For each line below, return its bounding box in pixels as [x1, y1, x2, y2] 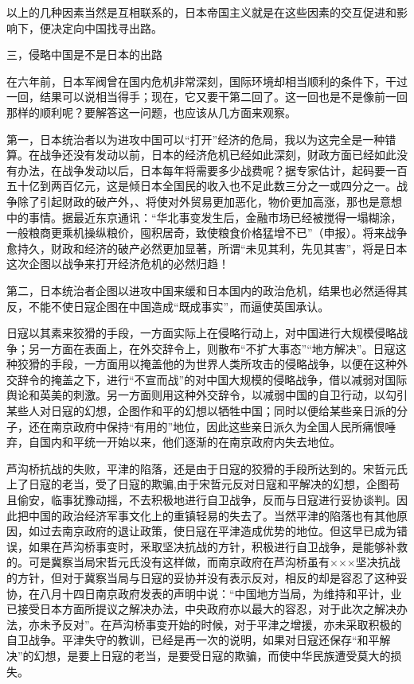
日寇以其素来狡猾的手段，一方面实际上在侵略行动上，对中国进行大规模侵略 [6, 325, 396, 341]
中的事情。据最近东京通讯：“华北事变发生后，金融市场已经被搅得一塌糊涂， [6, 208, 402, 225]
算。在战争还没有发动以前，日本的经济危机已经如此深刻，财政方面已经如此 [6, 146, 396, 163]
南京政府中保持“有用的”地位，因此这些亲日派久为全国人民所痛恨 [50, 418, 385, 434]
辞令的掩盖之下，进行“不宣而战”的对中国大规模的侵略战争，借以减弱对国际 [17, 371, 408, 387]
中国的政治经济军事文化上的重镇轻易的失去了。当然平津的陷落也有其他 [28, 507, 396, 523]
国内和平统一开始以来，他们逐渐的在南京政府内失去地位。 [39, 433, 341, 450]
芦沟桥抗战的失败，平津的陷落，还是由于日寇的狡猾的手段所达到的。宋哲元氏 [6, 460, 408, 476]
